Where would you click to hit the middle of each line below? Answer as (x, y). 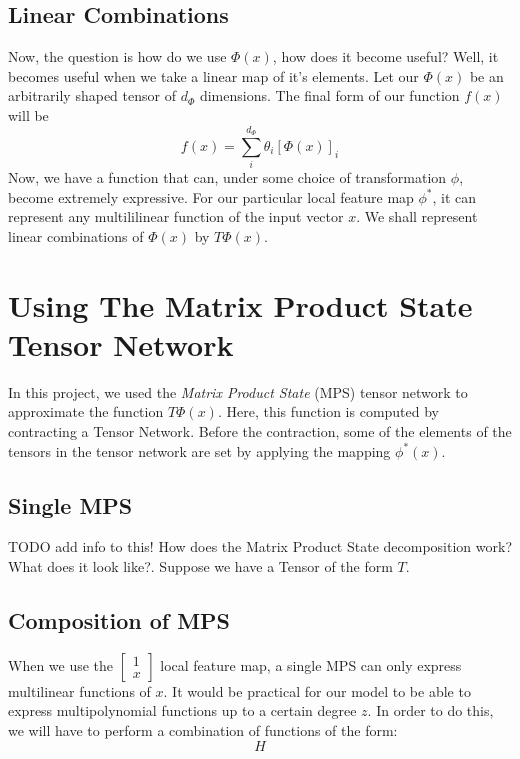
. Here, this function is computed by (328, 411)
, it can (454, 196)
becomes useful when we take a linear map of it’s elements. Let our (213, 75)
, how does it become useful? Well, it (385, 56)
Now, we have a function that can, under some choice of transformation (227, 177)
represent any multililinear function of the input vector (176, 216)
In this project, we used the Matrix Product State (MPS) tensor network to (238, 391)
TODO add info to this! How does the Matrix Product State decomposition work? (260, 546)
